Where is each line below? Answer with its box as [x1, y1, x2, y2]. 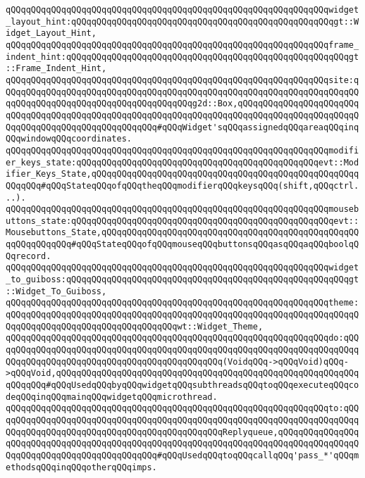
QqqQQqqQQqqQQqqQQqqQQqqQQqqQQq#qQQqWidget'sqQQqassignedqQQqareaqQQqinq [6, 122, 359, 132]
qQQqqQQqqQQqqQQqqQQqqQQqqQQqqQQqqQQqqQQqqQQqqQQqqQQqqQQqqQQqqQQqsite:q [6, 75, 359, 85]
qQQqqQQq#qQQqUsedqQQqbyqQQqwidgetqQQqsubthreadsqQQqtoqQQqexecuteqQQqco [6, 380, 359, 390]
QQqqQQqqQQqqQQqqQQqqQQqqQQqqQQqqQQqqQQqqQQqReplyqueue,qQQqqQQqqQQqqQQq [6, 427, 359, 437]
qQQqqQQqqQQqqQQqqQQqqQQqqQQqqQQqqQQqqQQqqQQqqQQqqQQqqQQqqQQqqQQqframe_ [6, 39, 359, 50]
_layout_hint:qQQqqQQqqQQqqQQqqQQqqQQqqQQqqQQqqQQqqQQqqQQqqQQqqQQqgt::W [6, 16, 359, 27]
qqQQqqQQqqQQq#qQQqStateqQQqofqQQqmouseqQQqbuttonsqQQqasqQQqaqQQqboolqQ [6, 239, 359, 250]
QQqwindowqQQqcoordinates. [6, 134, 132, 144]
